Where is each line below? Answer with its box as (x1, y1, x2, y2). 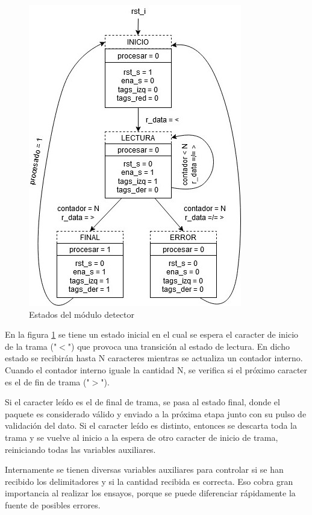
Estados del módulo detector (29, 308, 134, 320)
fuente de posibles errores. (5, 498, 101, 511)
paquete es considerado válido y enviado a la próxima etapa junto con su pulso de (5, 407, 307, 420)
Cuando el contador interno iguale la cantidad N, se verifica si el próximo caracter (5, 363, 308, 376)
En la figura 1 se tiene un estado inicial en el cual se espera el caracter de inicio (5, 328, 299, 341)
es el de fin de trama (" (5, 375, 90, 388)
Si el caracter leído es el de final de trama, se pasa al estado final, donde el (5, 396, 280, 408)
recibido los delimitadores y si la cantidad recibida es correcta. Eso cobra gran (5, 475, 293, 487)
